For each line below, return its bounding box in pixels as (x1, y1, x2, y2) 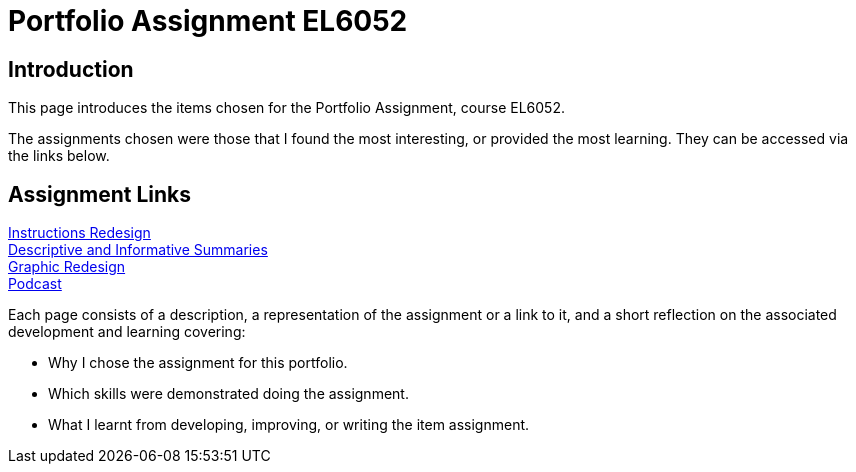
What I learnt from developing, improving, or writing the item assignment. (48, 416, 530, 434)
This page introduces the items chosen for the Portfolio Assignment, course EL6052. (8, 99, 565, 117)
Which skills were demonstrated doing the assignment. (48, 385, 409, 403)
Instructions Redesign (8, 224, 151, 242)
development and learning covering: (8, 323, 246, 341)
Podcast (8, 275, 62, 293)
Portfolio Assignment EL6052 (8, 4, 408, 38)
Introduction (8, 56, 134, 82)
